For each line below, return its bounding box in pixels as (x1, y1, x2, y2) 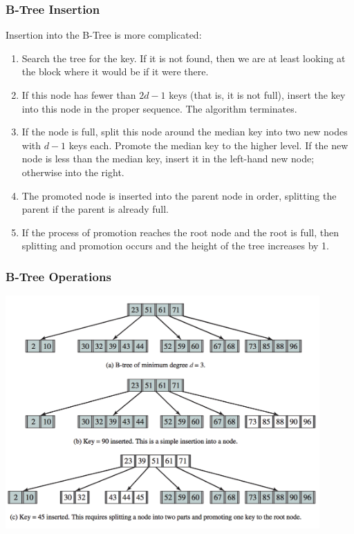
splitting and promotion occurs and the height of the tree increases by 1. (21, 238, 329, 253)
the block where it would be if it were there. (21, 64, 209, 79)
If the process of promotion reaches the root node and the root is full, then (21, 225, 339, 239)
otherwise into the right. (21, 164, 124, 179)
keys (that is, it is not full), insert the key (169, 88, 346, 102)
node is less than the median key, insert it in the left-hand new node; (21, 151, 315, 166)
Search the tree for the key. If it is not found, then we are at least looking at (21, 50, 346, 65)
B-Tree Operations (6, 267, 111, 285)
